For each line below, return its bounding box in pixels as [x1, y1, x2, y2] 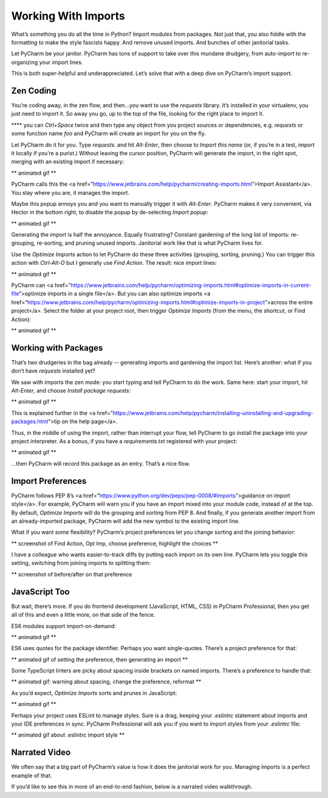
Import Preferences [11, 475, 87, 486]
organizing [11, 58, 38, 66]
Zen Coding [11, 85, 57, 96]
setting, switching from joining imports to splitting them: [11, 559, 151, 567]
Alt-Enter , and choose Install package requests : [11, 387, 131, 394]
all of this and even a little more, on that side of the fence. [11, 611, 155, 618]
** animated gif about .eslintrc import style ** [11, 731, 125, 739]
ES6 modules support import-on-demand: [11, 622, 117, 629]
